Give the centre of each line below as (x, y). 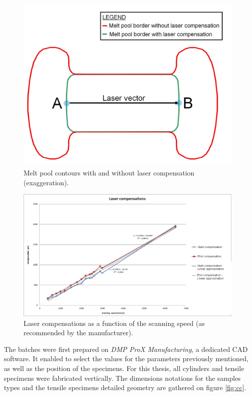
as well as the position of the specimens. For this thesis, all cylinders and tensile (124, 368)
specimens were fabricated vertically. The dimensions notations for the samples (122, 378)
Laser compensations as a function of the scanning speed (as (114, 323)
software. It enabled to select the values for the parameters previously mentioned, (126, 359)
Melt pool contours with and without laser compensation (109, 173)
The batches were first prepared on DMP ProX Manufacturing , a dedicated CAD (126, 349)
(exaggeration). (46, 182)
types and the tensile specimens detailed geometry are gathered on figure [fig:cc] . (125, 387)
